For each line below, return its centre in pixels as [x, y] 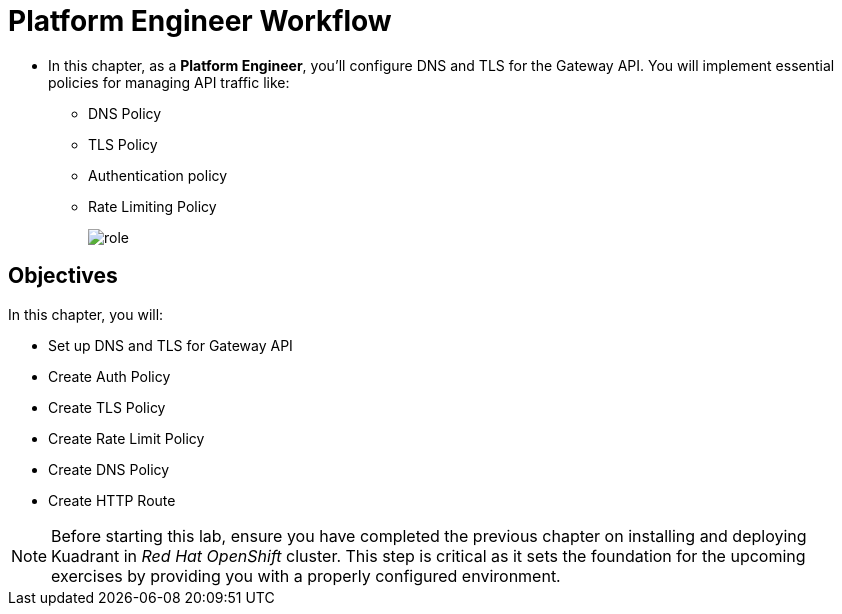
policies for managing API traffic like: [169, 82]
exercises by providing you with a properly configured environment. [306, 575]
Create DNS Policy [109, 469]
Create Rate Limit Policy [126, 438]
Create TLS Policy [107, 407]
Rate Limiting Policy [152, 206]
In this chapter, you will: [86, 314]
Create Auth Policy [109, 376]
